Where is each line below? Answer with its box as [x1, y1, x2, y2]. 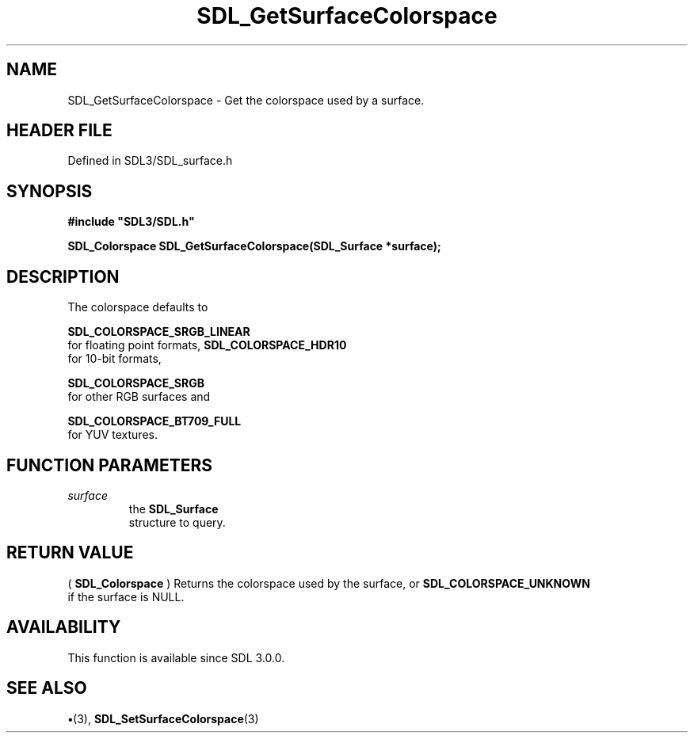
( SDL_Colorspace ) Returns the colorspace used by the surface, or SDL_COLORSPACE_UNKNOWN [67, 576, 590, 590]
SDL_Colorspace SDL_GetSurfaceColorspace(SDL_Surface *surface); [67, 239, 441, 253]
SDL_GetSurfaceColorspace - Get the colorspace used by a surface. [67, 93, 425, 107]
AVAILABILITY [6, 617, 121, 638]
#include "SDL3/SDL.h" [67, 215, 195, 229]
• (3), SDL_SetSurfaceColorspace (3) [67, 711, 259, 726]
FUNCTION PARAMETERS [6, 455, 212, 475]
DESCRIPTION [6, 266, 120, 287]
